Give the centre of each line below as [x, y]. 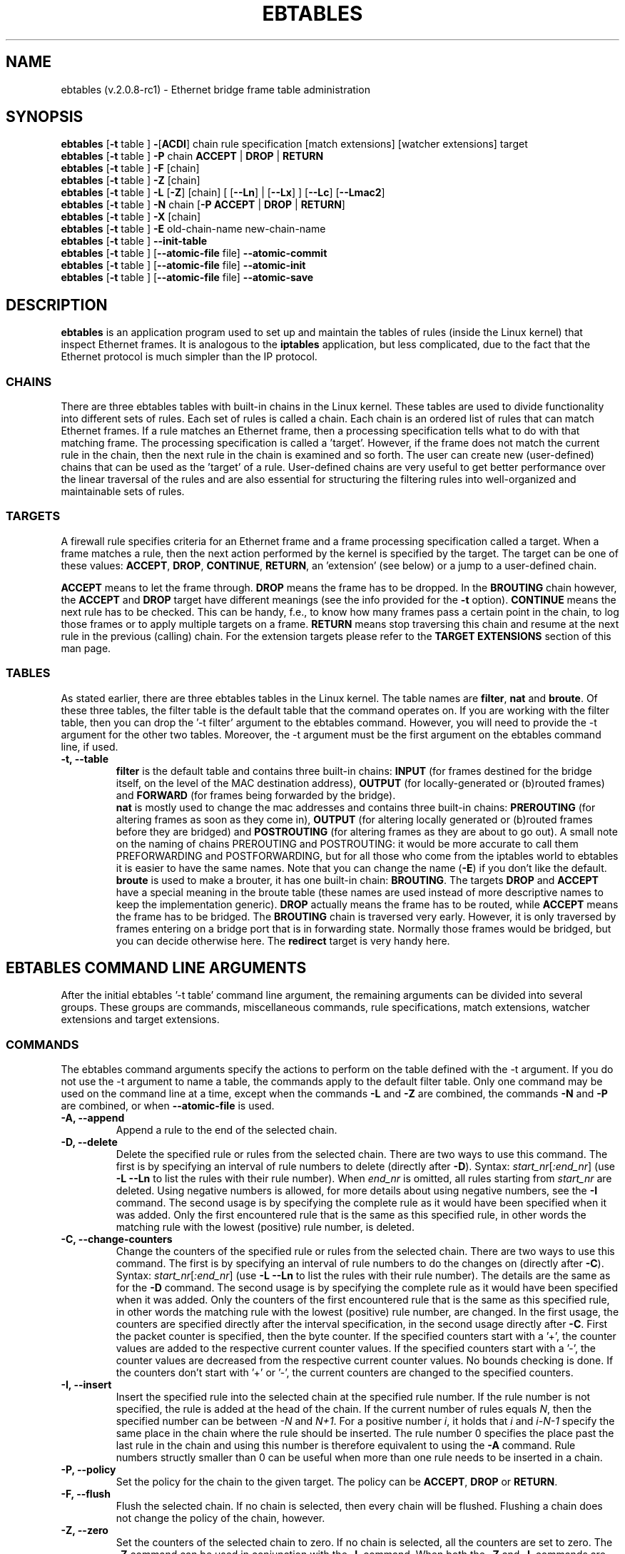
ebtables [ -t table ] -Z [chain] [131, 181]
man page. [86, 648]
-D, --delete [89, 1142]
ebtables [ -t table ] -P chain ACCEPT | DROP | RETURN [192, 156]
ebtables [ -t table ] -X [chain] [131, 217]
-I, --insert [86, 1385]
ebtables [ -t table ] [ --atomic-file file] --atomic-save [187, 278]
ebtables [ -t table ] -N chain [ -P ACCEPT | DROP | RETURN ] [203, 205]
